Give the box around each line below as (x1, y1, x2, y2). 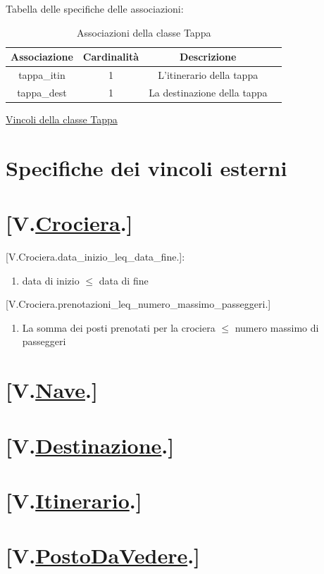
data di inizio (22, 273, 80, 287)
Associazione (11, 49, 73, 64)
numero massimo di (235, 320, 319, 335)
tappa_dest (17, 85, 67, 99)
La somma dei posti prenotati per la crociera (22, 320, 216, 335)
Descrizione (180, 49, 237, 64)
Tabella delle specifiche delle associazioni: (6, 1, 184, 15)
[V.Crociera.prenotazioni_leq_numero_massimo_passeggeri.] (6, 297, 271, 311)
